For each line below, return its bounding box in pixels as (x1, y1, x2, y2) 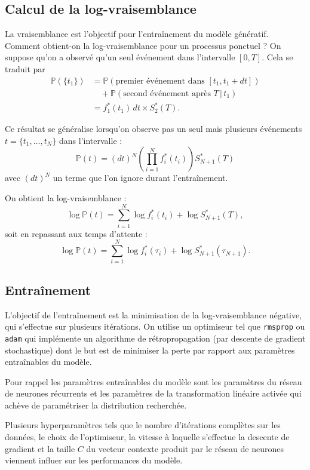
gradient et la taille (5, 442, 75, 454)
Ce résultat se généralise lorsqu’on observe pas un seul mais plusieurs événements (5, 122, 302, 135)
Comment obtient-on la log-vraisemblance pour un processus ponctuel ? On (5, 39, 281, 51)
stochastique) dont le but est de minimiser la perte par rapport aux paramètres (5, 343, 295, 356)
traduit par (5, 62, 45, 75)
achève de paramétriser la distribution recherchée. (5, 398, 187, 411)
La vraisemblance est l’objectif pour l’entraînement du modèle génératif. (5, 27, 269, 40)
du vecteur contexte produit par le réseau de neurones (86, 442, 284, 454)
